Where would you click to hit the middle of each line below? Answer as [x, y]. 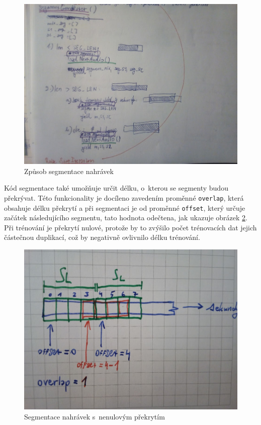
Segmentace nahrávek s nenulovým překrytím [95, 416]
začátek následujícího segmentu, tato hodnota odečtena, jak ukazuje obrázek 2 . [126, 218]
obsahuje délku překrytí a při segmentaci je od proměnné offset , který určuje [125, 207]
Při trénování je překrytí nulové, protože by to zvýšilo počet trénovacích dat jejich [130, 227]
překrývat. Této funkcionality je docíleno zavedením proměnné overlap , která [124, 197]
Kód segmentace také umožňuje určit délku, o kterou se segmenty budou [116, 188]
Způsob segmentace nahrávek [69, 171]
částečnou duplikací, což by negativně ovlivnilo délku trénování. [102, 237]
